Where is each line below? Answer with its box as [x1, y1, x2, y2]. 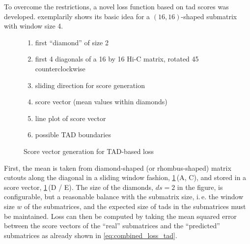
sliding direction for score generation [35, 80, 145, 90]
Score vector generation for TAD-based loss [24, 146, 154, 156]
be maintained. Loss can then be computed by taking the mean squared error [4, 211, 237, 221]
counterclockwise [35, 63, 85, 73]
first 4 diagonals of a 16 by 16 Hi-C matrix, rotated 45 [35, 54, 199, 64]
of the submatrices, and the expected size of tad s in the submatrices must [24, 201, 246, 211]
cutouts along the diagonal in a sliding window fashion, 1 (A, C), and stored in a [4, 172, 247, 183]
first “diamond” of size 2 [35, 37, 109, 47]
